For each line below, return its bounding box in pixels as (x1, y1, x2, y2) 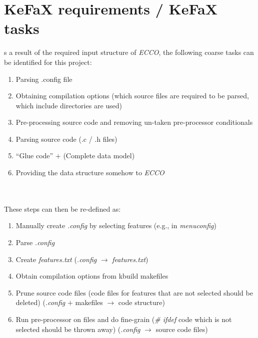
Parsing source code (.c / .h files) (15, 133, 117, 144)
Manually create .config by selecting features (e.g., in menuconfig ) (15, 220, 216, 231)
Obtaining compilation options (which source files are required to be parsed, (15, 90, 249, 101)
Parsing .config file (15, 73, 72, 84)
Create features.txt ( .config (15, 254, 97, 264)
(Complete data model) (63, 150, 135, 161)
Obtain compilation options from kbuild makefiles (15, 271, 168, 281)
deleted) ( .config (15, 297, 65, 308)
